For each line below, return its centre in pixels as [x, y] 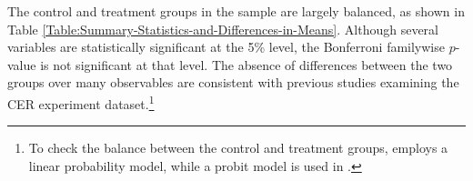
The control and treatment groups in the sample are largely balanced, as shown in [236, 11]
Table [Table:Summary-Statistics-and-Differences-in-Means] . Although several [223, 29]
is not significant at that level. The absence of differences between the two [247, 64]
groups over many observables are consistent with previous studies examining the [233, 82]
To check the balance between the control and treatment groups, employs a [238, 148]
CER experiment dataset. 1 [81, 102]
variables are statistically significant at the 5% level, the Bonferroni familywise [226, 47]
